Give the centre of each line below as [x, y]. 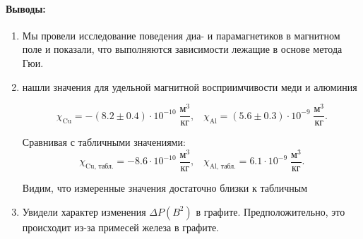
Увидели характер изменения [84, 211]
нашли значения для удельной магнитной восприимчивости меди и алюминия [190, 86]
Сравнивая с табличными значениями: [104, 142]
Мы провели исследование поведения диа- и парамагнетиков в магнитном [181, 35]
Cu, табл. [100, 167]
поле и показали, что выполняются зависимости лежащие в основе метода [182, 49]
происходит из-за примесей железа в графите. [121, 227]
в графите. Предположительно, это [270, 211]
